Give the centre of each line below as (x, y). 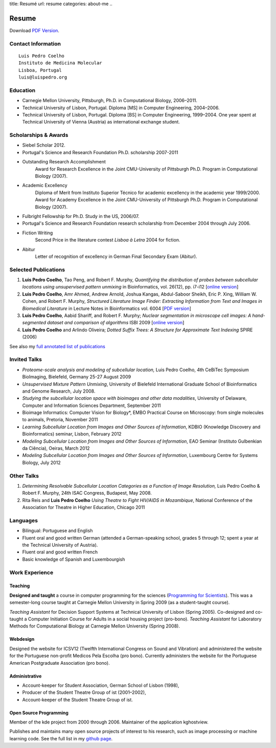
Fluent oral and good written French (60, 552)
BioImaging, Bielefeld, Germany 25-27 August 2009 (77, 377)
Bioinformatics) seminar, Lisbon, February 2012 (72, 434)
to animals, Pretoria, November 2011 (60, 420)
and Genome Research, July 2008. (59, 391)
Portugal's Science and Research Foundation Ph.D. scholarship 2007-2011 (100, 152)
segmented (34, 323)
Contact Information (35, 43)
